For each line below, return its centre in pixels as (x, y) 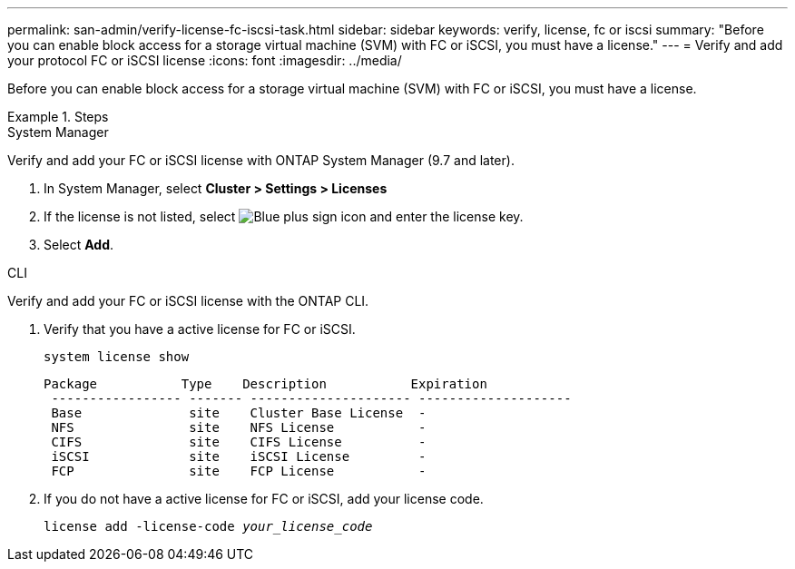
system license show (117, 357)
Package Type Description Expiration (265, 384)
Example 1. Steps (58, 117)
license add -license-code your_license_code (208, 526)
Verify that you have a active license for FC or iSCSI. (200, 329)
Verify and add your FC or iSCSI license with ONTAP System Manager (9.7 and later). (261, 160)
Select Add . (79, 245)
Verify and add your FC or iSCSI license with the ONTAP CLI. (188, 301)
